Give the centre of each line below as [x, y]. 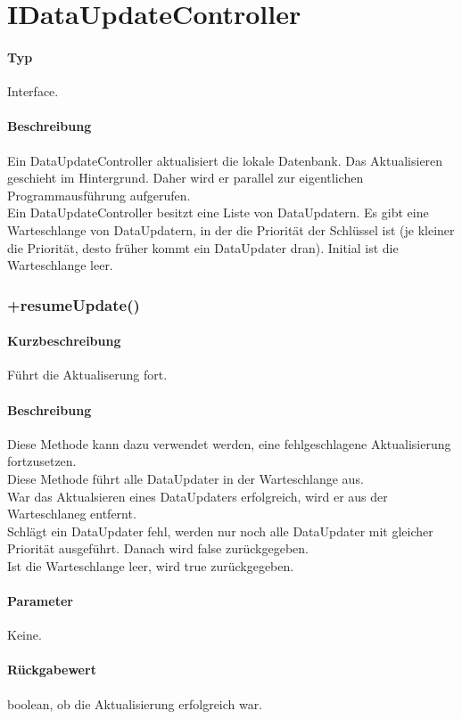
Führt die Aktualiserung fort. [87, 375]
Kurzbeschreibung [64, 341]
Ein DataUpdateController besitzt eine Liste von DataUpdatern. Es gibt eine [218, 212]
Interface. [33, 91]
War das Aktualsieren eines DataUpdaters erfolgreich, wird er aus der [198, 496]
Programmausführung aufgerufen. [99, 195]
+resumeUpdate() [74, 304]
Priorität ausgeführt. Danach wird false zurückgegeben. [158, 548]
